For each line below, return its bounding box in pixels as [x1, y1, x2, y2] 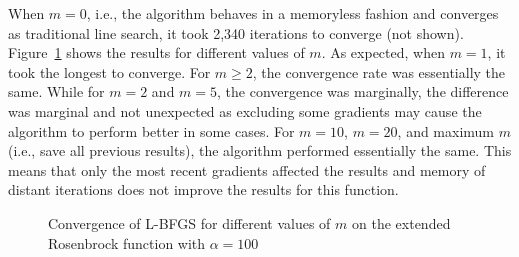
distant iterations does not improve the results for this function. [8, 179, 399, 200]
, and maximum [397, 120, 495, 141]
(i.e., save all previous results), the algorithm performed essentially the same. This [8, 140, 512, 161]
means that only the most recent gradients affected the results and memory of [8, 159, 486, 180]
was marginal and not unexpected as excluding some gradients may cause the [8, 100, 482, 121]
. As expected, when [321, 42, 445, 63]
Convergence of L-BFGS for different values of [48, 212, 331, 233]
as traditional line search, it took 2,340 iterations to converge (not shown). [8, 22, 464, 43]
